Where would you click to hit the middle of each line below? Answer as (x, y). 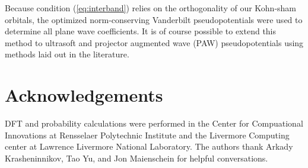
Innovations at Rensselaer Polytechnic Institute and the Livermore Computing (147, 135)
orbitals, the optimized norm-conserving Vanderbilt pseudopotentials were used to (154, 19)
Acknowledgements (84, 95)
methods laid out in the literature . (67, 54)
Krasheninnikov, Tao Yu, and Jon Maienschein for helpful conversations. (136, 158)
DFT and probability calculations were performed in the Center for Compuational (154, 123)
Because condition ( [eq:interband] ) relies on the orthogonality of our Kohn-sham (151, 8)
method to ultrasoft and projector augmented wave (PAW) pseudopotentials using (154, 42)
